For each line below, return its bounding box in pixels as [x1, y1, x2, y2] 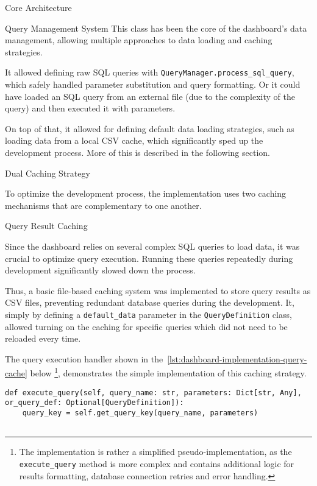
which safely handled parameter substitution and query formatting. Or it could [5, 78, 301, 91]
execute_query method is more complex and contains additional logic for [19, 457, 294, 470]
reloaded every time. [5, 332, 81, 345]
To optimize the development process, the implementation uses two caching [5, 187, 287, 200]
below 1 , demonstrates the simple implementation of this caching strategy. [30, 365, 307, 379]
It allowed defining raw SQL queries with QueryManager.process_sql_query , [5, 66, 294, 79]
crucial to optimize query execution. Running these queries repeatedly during [5, 252, 293, 264]
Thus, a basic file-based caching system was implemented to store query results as [5, 284, 311, 297]
